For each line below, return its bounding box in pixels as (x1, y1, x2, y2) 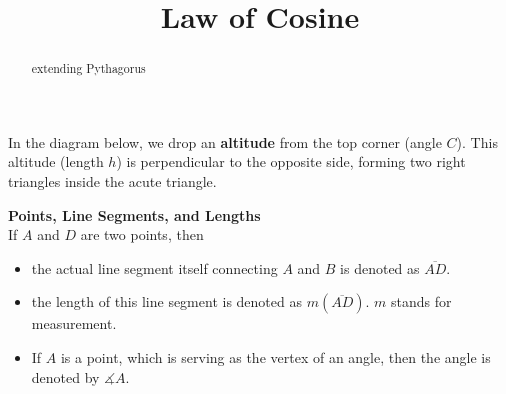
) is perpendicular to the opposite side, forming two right (116, 151, 466, 172)
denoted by (31, 366, 100, 387)
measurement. (31, 313, 117, 334)
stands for (391, 291, 452, 312)
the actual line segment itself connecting (31, 257, 278, 278)
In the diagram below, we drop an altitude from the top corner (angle (8, 131, 442, 152)
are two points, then (80, 224, 204, 245)
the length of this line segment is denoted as (31, 291, 302, 312)
